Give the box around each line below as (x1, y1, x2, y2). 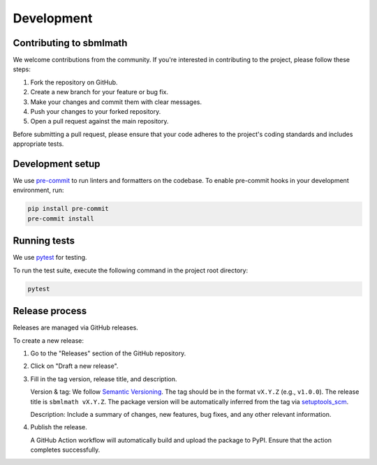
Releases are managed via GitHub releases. (13, 323, 139, 332)
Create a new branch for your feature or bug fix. (30, 88, 169, 96)
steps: (13, 65, 31, 73)
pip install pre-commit (27, 205, 110, 213)
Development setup (13, 158, 101, 170)
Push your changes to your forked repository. (30, 108, 161, 116)
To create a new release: (13, 336, 84, 345)
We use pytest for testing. (13, 253, 87, 262)
